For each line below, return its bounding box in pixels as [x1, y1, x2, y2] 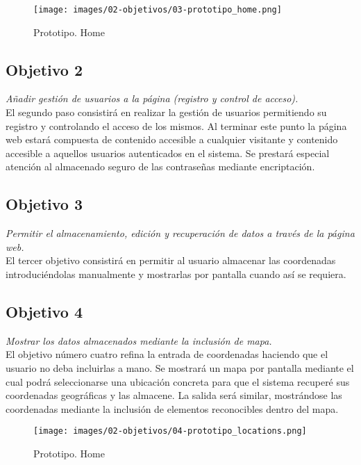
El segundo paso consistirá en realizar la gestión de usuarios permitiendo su [6, 105, 327, 120]
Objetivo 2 [6, 58, 83, 80]
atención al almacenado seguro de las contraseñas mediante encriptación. [6, 159, 315, 174]
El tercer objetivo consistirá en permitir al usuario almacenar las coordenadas [6, 253, 336, 268]
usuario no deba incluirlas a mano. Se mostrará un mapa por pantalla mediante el [6, 360, 354, 375]
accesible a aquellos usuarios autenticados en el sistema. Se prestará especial [6, 145, 330, 160]
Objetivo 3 [6, 193, 83, 215]
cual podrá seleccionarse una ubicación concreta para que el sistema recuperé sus [6, 374, 350, 389]
